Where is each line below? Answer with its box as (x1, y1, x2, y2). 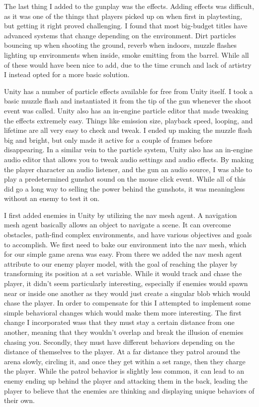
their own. (4, 395, 35, 406)
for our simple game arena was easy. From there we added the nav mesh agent (4, 249, 242, 259)
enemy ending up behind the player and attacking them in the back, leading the (4, 375, 248, 386)
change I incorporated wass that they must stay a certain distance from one (4, 317, 235, 327)
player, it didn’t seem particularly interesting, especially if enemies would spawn (4, 278, 248, 289)
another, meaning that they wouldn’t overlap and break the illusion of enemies (4, 327, 244, 337)
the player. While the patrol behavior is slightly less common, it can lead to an (4, 366, 245, 376)
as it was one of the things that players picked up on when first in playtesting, (4, 10, 242, 21)
